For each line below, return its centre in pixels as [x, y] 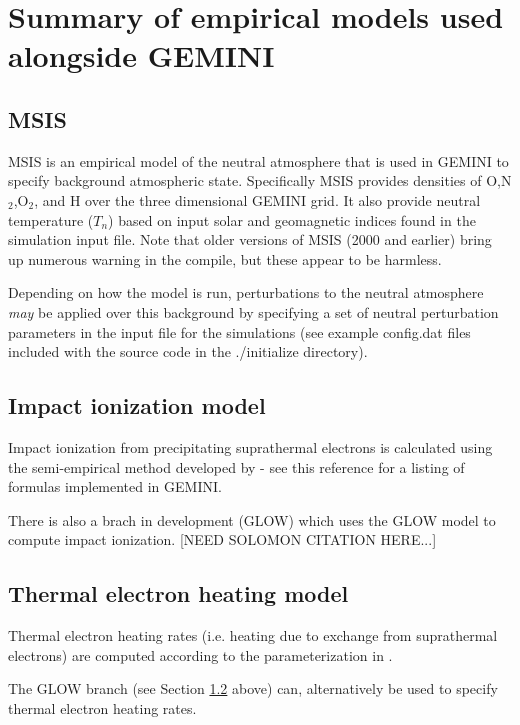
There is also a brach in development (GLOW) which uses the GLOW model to [252, 519]
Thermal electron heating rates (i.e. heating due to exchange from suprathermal [253, 635]
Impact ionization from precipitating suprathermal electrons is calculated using [250, 446]
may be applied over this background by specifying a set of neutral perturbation [253, 311]
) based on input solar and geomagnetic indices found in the [292, 219]
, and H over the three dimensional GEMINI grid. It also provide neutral [257, 199]
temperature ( [51, 219]
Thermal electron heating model [178, 593]
